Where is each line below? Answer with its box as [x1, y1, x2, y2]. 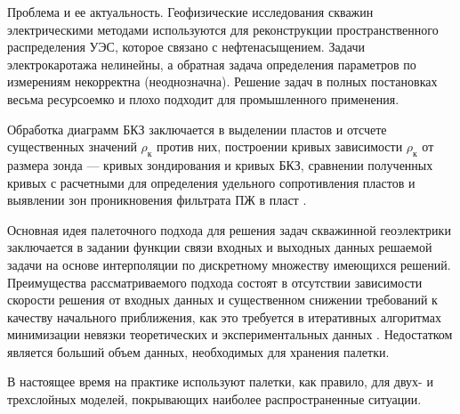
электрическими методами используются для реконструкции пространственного [7, 20, 439, 38]
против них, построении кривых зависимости [157, 137, 403, 156]
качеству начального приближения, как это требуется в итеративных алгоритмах [7, 307, 441, 326]
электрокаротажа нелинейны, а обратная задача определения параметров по [7, 54, 416, 73]
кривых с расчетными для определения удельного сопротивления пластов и [7, 173, 416, 191]
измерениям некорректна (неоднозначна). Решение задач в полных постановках [7, 72, 438, 91]
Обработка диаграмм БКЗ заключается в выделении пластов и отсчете [7, 119, 387, 138]
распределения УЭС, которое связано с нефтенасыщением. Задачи [7, 37, 365, 56]
